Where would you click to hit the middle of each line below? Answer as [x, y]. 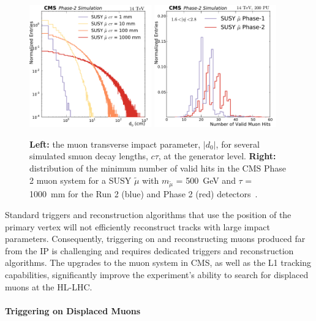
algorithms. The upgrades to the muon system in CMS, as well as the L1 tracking [158, 262]
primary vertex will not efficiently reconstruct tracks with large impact [137, 226]
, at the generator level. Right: [217, 156]
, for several [238, 144]
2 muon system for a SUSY [81, 180]
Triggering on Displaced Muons [73, 310]
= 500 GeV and [206, 180]
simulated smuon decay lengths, [89, 156]
